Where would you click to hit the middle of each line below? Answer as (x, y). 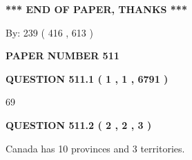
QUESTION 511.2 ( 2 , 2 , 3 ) (79, 124)
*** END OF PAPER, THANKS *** (96, 9)
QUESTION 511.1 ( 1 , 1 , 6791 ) (87, 78)
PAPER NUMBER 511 (63, 56)
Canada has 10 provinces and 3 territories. (95, 148)
